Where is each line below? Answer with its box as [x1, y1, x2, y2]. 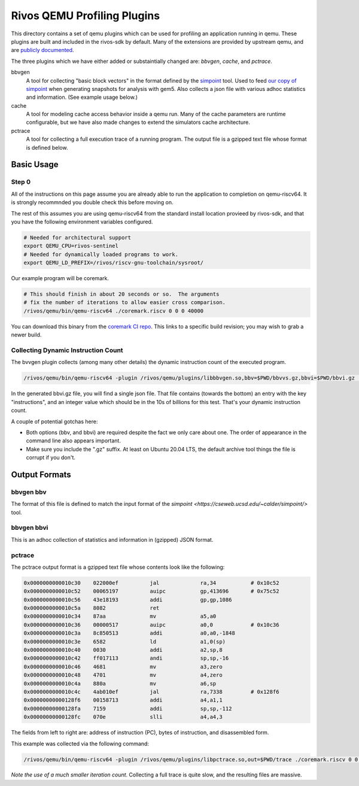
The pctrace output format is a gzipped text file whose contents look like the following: [11, 563, 225, 570]
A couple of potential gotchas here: [11, 418, 98, 425]
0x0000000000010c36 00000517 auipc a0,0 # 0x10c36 [23, 621, 279, 628]
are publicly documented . [11, 47, 74, 54]
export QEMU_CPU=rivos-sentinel [23, 242, 119, 250]
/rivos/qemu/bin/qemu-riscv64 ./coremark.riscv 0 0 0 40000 [23, 307, 204, 314]
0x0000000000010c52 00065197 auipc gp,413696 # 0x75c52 [23, 588, 279, 595]
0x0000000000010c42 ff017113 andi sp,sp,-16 [23, 655, 229, 661]
